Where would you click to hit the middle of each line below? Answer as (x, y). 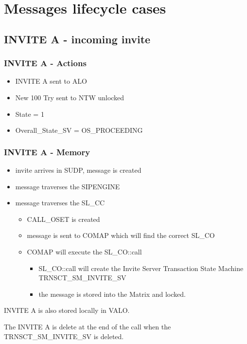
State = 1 (30, 114)
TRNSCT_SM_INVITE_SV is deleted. (64, 336)
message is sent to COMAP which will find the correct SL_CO (121, 235)
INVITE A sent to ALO (51, 81)
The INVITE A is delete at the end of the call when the (88, 326)
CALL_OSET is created (63, 219)
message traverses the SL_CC (60, 203)
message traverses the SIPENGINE (68, 186)
